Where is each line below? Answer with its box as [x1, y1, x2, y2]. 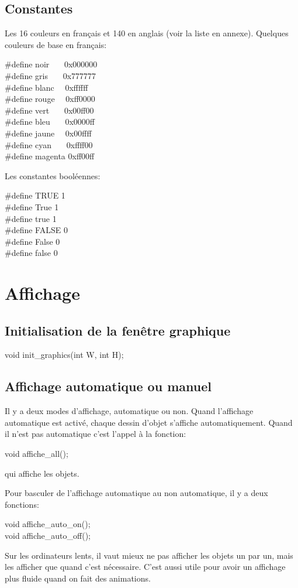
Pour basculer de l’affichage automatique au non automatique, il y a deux [5, 487, 268, 499]
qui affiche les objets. [5, 467, 79, 479]
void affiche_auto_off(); [5, 529, 91, 542]
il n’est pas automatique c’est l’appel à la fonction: [5, 428, 186, 440]
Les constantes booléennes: [5, 169, 101, 182]
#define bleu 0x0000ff [5, 115, 95, 128]
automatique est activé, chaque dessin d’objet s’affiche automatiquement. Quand [5, 416, 293, 428]
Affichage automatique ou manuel [5, 377, 212, 395]
